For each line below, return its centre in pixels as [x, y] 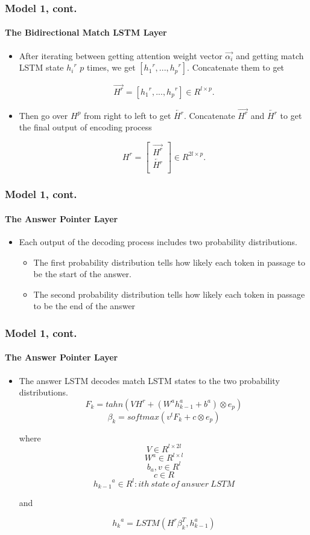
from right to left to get [128, 115]
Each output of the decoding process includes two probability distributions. [158, 242]
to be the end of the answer [84, 306]
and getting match [270, 55]
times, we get [111, 67]
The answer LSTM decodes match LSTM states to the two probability [149, 380]
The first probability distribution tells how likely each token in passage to [169, 262]
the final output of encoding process [85, 127]
